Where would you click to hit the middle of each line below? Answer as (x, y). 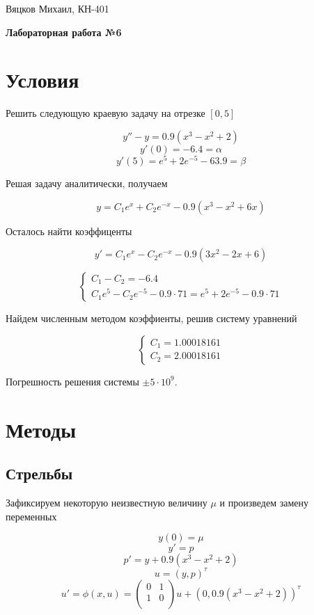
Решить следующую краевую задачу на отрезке (105, 113)
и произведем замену (264, 502)
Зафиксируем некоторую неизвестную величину (107, 502)
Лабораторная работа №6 (64, 32)
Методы (41, 429)
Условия (42, 80)
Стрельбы (39, 473)
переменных (31, 516)
